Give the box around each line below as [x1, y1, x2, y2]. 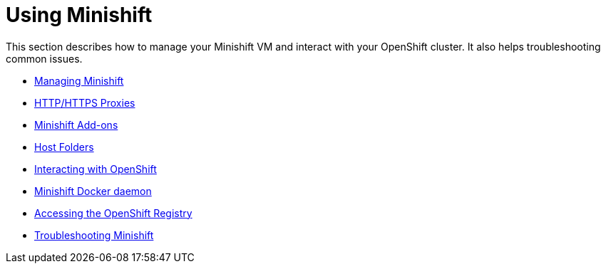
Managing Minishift [34, 74, 124, 87]
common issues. [6, 52, 83, 65]
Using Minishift [6, 3, 153, 27]
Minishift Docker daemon [34, 184, 152, 197]
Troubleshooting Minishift [34, 228, 154, 241]
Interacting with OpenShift [34, 162, 157, 175]
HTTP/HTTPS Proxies [34, 96, 135, 109]
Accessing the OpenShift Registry [34, 206, 192, 219]
